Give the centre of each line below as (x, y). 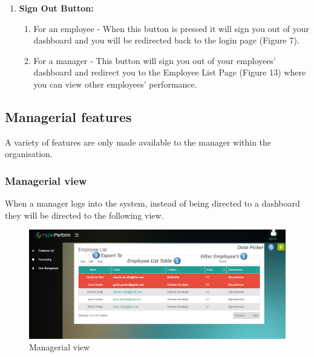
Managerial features (68, 116)
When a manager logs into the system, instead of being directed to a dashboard (152, 203)
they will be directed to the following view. (84, 215)
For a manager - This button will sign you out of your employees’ (155, 60)
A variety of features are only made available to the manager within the (138, 142)
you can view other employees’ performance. (115, 84)
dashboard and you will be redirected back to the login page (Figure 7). (166, 40)
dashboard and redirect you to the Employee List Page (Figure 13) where (170, 72)
